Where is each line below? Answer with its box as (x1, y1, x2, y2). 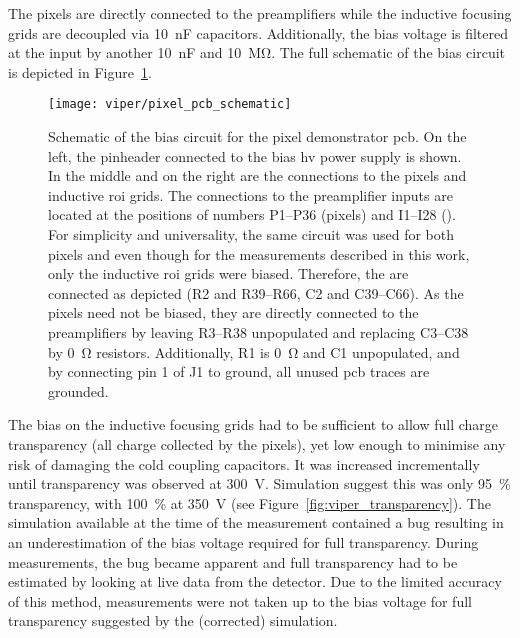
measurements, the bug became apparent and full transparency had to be (8, 551, 458, 572)
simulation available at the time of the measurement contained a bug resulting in (8, 512, 504, 533)
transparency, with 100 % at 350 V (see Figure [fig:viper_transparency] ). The (8, 492, 491, 513)
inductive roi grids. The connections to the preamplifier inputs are (48, 184, 453, 205)
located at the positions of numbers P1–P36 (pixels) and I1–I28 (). (48, 204, 456, 225)
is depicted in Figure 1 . (8, 61, 152, 82)
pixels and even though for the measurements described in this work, (48, 243, 470, 264)
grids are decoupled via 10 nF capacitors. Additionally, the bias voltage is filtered (8, 22, 509, 43)
